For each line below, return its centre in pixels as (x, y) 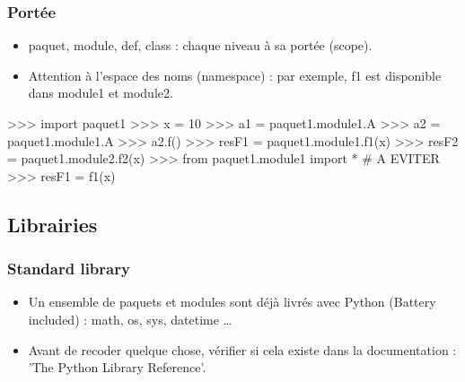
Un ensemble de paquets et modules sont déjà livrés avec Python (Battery (232, 302)
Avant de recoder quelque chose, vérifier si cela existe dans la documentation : (242, 349)
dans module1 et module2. (101, 93)
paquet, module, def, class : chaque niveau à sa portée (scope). (200, 45)
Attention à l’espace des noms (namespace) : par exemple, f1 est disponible (235, 75)
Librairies (53, 224)
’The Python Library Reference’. (117, 367)
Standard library (69, 269)
